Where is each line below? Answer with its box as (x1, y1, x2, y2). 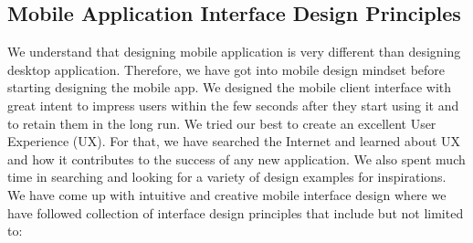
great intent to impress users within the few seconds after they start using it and (7, 95, 459, 114)
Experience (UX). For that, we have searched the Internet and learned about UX (7, 132, 461, 151)
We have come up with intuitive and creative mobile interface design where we (7, 185, 447, 204)
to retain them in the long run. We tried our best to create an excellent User (7, 113, 436, 132)
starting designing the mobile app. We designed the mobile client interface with (7, 78, 452, 97)
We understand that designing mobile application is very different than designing (7, 42, 461, 61)
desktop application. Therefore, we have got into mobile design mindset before (7, 59, 446, 79)
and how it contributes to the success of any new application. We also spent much (7, 149, 466, 168)
